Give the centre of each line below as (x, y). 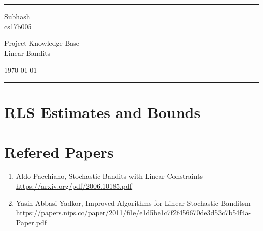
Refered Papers (59, 152)
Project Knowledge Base (42, 43)
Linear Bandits (27, 53)
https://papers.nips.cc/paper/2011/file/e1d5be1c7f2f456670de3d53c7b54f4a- (134, 213)
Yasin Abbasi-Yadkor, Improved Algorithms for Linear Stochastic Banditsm (133, 203)
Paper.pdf (31, 222)
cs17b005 (18, 26)
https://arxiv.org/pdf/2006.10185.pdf (74, 186)
